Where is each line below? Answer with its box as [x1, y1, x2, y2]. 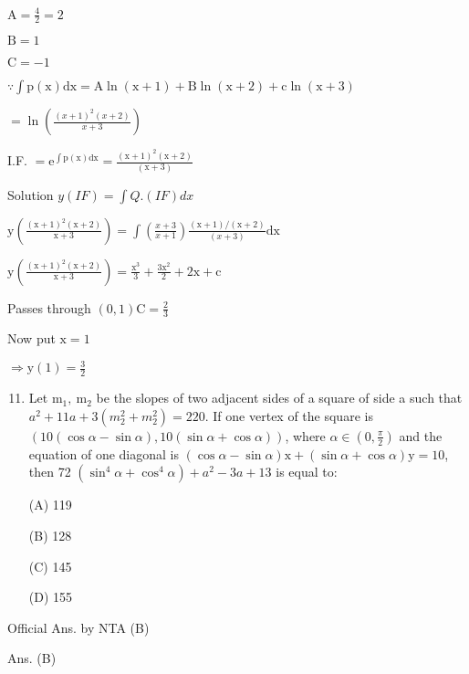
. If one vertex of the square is [204, 405, 373, 425]
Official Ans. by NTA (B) [7, 617, 150, 637]
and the [399, 426, 443, 445]
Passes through [7, 298, 91, 317]
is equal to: [276, 462, 338, 481]
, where [285, 426, 326, 445]
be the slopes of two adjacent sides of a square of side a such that [96, 388, 463, 407]
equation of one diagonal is [28, 444, 180, 463]
